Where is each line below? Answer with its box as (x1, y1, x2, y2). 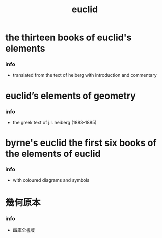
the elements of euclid (5, 148, 101, 160)
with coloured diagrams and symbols (12, 177, 90, 183)
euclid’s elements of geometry (5, 90, 136, 102)
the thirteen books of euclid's (5, 32, 132, 43)
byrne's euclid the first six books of (5, 137, 157, 149)
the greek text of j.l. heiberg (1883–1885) (12, 119, 97, 125)
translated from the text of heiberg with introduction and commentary (12, 72, 157, 78)
